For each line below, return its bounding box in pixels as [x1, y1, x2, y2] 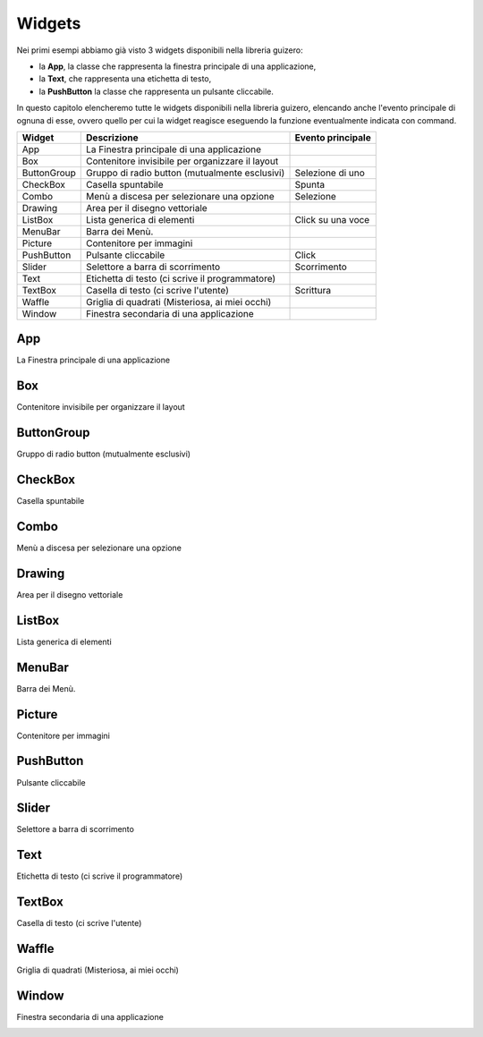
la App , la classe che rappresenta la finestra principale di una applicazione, [38, 61, 317, 72]
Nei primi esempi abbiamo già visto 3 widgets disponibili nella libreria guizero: [16, 45, 303, 55]
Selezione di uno [294, 166, 366, 179]
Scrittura [294, 284, 331, 296]
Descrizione [86, 131, 139, 143]
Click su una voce [294, 213, 370, 225]
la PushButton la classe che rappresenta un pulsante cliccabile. [38, 86, 275, 97]
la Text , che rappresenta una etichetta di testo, [38, 73, 212, 84]
